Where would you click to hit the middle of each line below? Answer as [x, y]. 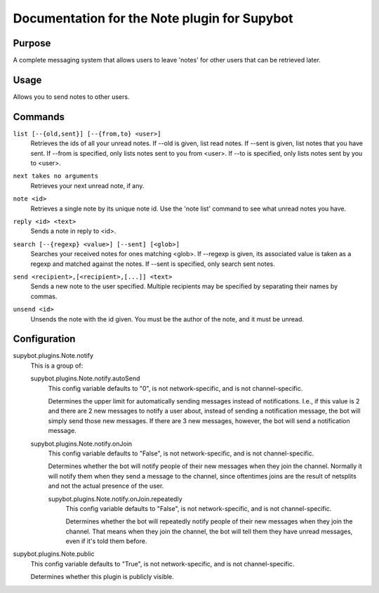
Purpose [32, 43]
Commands [39, 117]
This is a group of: [57, 366]
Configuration [44, 339]
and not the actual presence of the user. [106, 486]
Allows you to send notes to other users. [71, 96]
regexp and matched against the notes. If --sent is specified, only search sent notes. [153, 264]
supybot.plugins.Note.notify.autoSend [85, 378]
